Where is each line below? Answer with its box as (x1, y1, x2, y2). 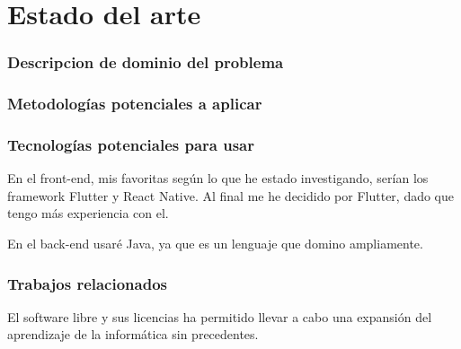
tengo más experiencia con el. (7, 204, 169, 222)
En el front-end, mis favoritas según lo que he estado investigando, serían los (7, 169, 429, 188)
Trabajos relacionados (7, 272, 167, 294)
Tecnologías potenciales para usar (7, 133, 255, 155)
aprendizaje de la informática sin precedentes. (7, 325, 259, 344)
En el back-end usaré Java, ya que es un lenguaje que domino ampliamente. (7, 234, 423, 253)
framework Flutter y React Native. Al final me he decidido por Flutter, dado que (7, 186, 455, 205)
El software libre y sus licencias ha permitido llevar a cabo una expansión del (7, 307, 432, 326)
